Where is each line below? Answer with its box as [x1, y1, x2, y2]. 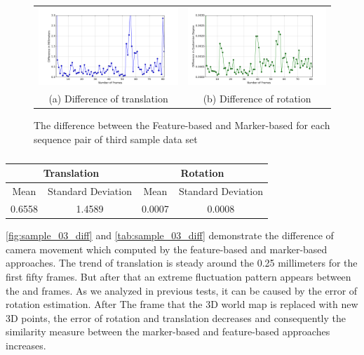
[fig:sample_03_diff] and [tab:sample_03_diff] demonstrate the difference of [6, 228, 334, 243]
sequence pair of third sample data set [34, 131, 198, 146]
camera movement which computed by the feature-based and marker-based [6, 241, 328, 256]
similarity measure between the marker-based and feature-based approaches [6, 324, 330, 339]
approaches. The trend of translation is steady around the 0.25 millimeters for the [6, 255, 358, 270]
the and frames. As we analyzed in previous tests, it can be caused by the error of [6, 283, 358, 297]
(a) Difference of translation [48, 91, 168, 106]
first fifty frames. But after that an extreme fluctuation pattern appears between [6, 269, 351, 283]
